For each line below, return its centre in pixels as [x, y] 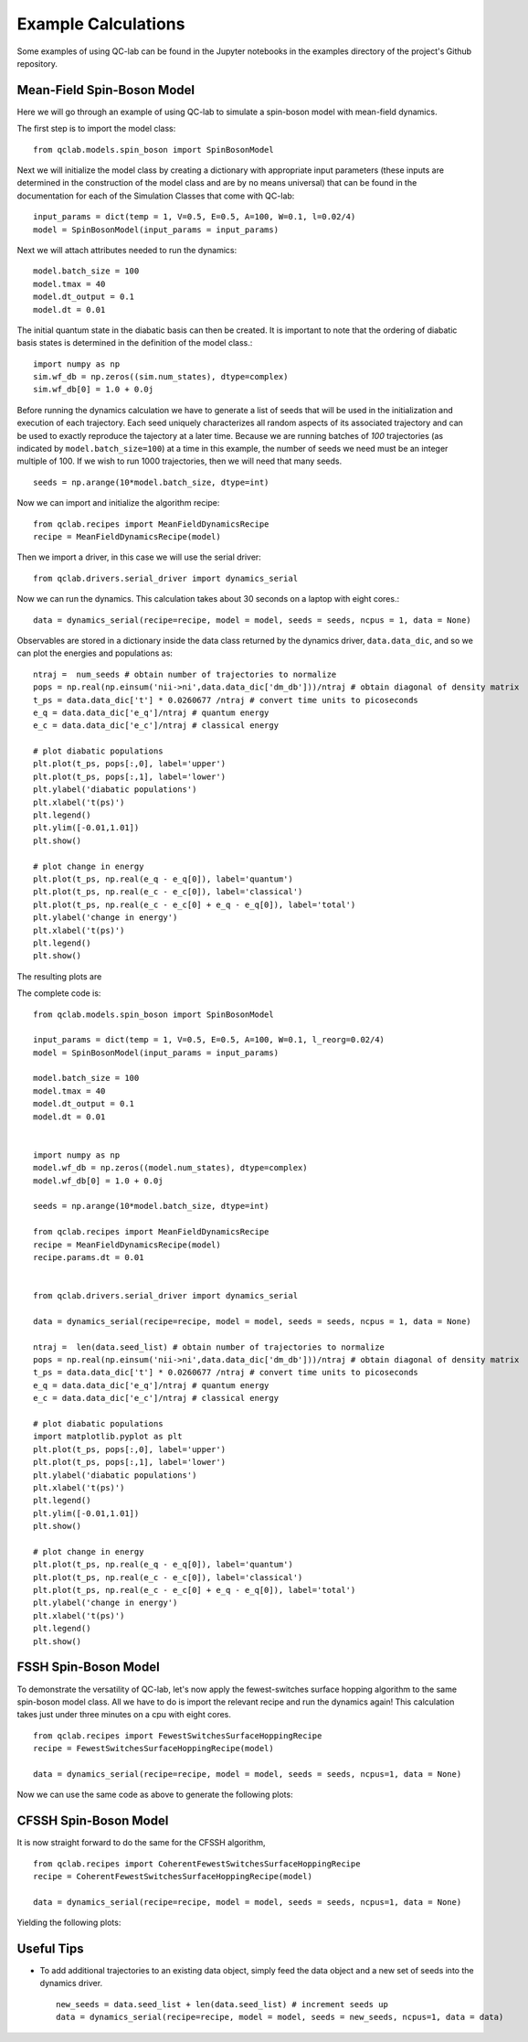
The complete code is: [59, 993]
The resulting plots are [59, 976]
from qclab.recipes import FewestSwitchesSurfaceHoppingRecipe [178, 1736]
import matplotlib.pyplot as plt [108, 1437]
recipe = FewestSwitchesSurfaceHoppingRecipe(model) [153, 1748]
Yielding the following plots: [69, 1923]
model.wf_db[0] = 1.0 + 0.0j [98, 1181]
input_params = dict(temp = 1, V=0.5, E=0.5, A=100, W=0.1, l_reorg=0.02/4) [209, 1040]
